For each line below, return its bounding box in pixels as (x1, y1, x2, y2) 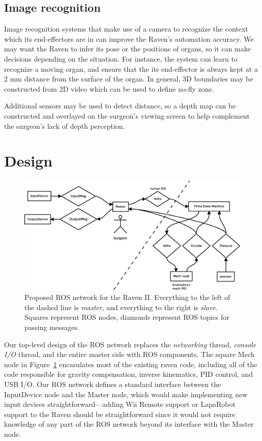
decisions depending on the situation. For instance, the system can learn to (4, 53, 238, 64)
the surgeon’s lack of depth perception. (4, 120, 125, 131)
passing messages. (24, 321, 79, 332)
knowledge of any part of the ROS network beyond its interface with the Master (4, 419, 254, 429)
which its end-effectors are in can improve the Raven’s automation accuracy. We (4, 33, 254, 44)
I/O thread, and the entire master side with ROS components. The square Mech (4, 349, 255, 360)
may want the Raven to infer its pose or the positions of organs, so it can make (4, 43, 251, 54)
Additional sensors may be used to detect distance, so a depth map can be (4, 100, 236, 111)
